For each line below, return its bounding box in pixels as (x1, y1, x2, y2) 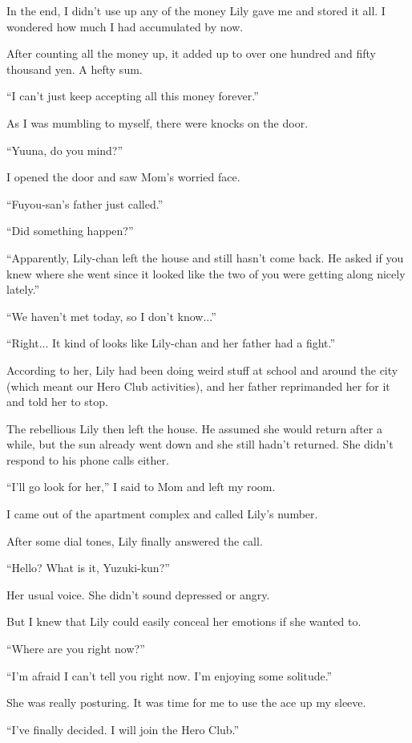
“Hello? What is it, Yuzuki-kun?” (6, 559, 170, 576)
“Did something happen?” (6, 222, 134, 239)
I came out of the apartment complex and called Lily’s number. (6, 505, 318, 522)
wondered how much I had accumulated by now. (6, 18, 244, 35)
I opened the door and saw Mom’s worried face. (6, 168, 240, 185)
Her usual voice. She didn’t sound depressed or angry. (6, 586, 270, 603)
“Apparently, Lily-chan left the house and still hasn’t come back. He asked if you (6, 249, 404, 266)
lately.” (6, 281, 40, 298)
